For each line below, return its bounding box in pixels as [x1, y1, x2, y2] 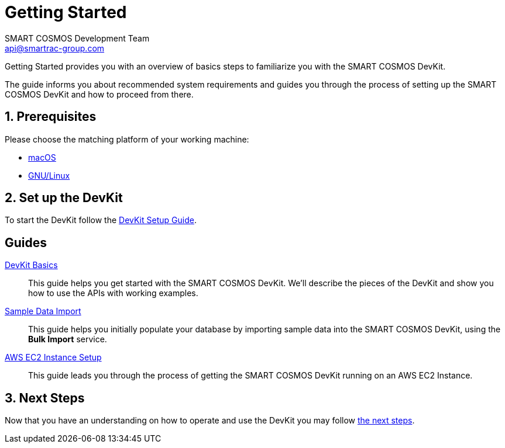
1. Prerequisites [5, 109, 97, 124]
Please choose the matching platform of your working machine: [5, 134, 249, 144]
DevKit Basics [5, 260, 58, 270]
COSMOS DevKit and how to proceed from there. [5, 89, 194, 99]
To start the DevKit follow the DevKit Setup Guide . [5, 215, 197, 225]
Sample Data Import [5, 306, 81, 317]
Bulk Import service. [28, 334, 107, 345]
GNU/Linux [28, 170, 70, 180]
